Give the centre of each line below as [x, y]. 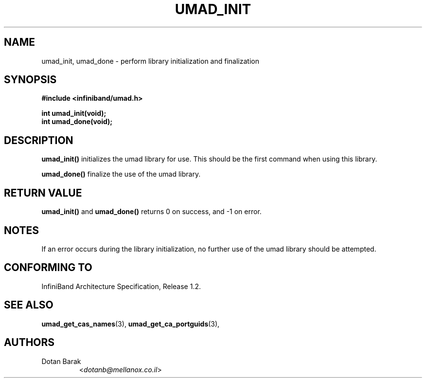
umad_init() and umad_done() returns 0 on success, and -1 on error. [151, 212]
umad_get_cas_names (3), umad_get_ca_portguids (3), [131, 324]
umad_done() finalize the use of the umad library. [121, 174]
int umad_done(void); [77, 122]
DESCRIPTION [39, 140]
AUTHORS [29, 343]
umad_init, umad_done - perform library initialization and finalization [150, 61]
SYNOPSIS [30, 80]
